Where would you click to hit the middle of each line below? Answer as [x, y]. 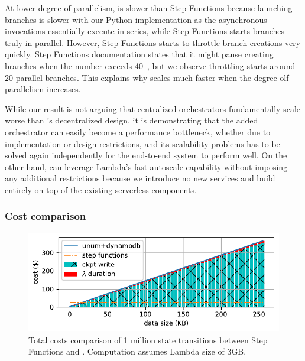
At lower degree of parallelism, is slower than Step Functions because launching [149, 8]
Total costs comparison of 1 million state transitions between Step [148, 339]
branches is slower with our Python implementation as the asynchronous [136, 19]
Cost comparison [46, 216]
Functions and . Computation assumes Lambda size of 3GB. [137, 351]
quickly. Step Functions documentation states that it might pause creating [139, 54]
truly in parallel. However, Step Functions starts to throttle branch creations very [153, 42]
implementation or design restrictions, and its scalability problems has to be [142, 143]
